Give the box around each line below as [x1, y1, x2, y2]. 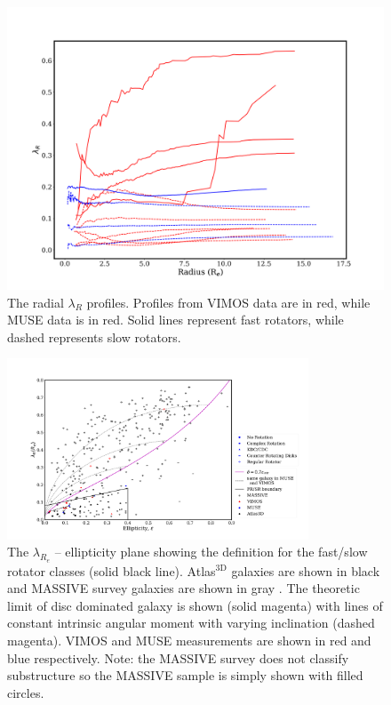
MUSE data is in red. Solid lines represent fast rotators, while [7, 310, 344, 329]
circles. [7, 683, 44, 701]
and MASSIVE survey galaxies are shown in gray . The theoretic [7, 579, 360, 597]
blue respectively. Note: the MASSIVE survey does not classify [7, 648, 349, 667]
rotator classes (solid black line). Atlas [7, 561, 216, 580]
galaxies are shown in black [231, 561, 380, 580]
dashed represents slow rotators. [7, 327, 181, 346]
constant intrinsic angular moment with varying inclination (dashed [7, 613, 375, 632]
